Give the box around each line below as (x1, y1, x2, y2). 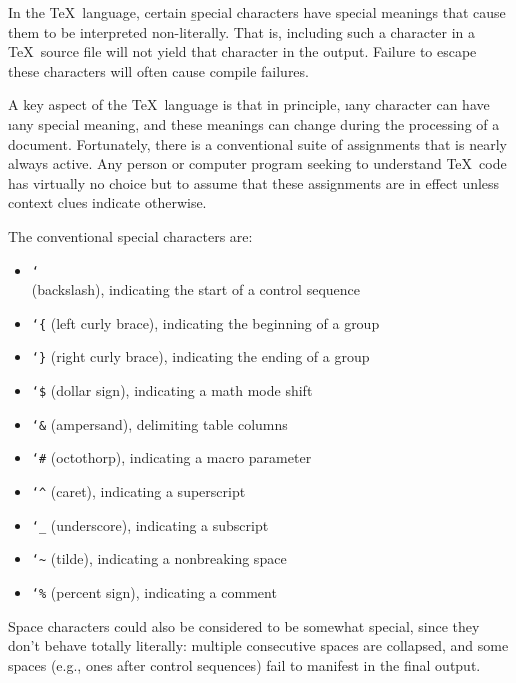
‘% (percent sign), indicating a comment (31, 582, 277, 603)
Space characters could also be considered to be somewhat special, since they (8, 615, 480, 636)
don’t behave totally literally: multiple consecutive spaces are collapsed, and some (8, 635, 509, 656)
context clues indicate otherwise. (8, 192, 207, 213)
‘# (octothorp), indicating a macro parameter (31, 447, 312, 468)
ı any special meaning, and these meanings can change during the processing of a (8, 113, 500, 134)
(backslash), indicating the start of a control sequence (31, 279, 361, 300)
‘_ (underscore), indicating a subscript (31, 514, 269, 535)
